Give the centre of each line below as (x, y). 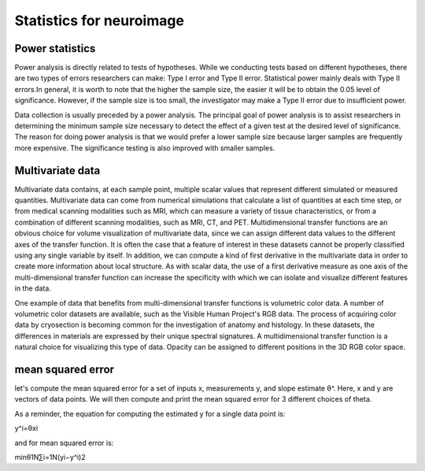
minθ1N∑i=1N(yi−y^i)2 (50, 458)
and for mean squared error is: (64, 443)
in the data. (33, 288)
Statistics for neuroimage (100, 20)
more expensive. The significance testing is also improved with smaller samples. (145, 148)
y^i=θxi (26, 428)
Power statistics (55, 48)
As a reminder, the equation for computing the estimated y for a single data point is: (150, 414)
